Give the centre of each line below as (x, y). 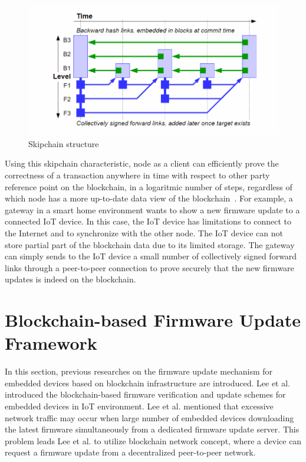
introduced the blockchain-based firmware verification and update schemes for (145, 394)
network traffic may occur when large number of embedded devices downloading (149, 417)
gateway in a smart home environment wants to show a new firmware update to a (152, 209)
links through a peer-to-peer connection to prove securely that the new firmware (149, 267)
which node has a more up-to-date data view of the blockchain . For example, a (149, 198)
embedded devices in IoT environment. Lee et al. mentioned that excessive (139, 406)
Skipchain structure (64, 143)
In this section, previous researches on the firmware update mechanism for (139, 371)
